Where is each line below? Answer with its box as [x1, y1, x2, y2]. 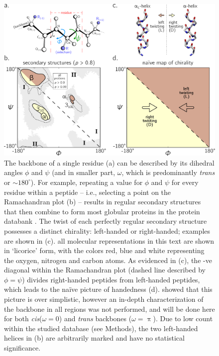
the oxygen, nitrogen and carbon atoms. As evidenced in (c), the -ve [4, 255, 212, 265]
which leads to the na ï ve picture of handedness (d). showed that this [4, 284, 213, 294]
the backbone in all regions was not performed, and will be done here [4, 303, 215, 314]
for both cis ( [4, 313, 42, 324]
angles [4, 167, 23, 178]
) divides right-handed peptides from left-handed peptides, [22, 274, 200, 284]
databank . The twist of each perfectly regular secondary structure [4, 216, 207, 226]
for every [171, 177, 199, 187]
